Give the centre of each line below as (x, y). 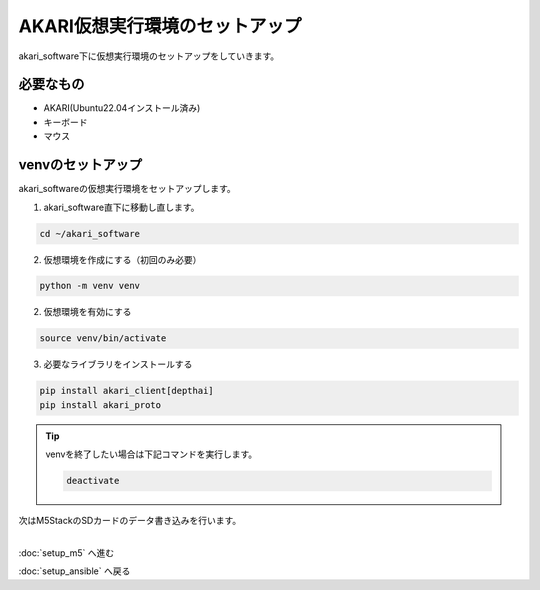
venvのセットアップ (80, 165)
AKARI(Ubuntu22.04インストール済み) (122, 108)
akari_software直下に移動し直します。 (121, 207)
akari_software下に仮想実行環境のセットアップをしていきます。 (149, 56)
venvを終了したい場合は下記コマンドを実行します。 (151, 454)
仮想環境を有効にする (87, 312)
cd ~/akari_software (89, 233)
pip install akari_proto (100, 404)
